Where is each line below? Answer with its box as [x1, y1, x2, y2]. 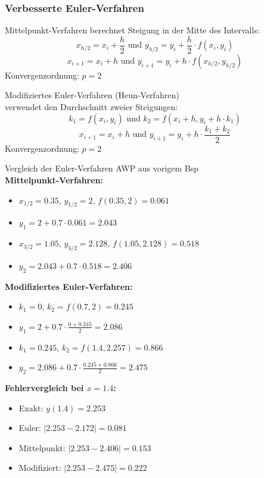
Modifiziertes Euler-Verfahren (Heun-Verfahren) [5, 89, 179, 101]
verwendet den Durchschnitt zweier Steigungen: [5, 101, 178, 113]
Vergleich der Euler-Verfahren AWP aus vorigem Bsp [5, 162, 198, 174]
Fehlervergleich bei [5, 382, 84, 394]
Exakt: [18, 401, 44, 414]
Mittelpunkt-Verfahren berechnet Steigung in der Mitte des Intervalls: [5, 24, 260, 36]
